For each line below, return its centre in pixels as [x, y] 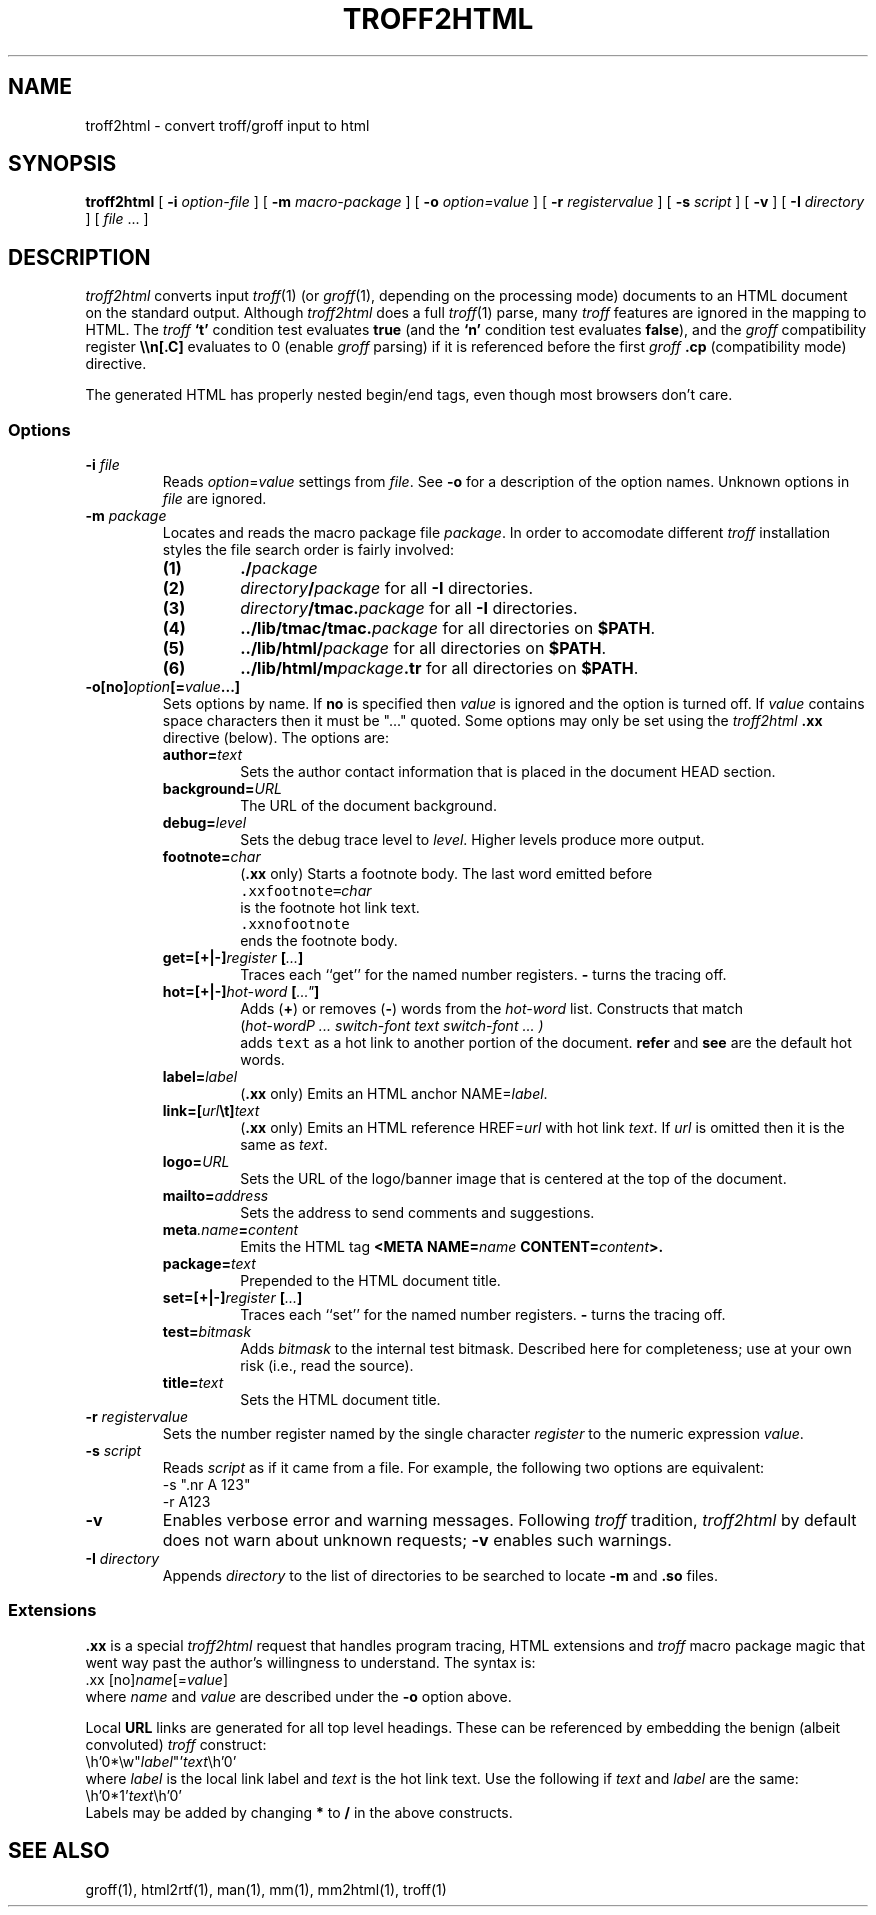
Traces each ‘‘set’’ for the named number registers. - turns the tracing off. [483, 1315]
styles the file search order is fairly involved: [308, 550]
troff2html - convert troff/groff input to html [227, 125]
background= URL [222, 789]
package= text [209, 1264]
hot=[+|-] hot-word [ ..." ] [241, 992]
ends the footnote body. [319, 941]
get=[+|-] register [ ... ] [233, 958]
